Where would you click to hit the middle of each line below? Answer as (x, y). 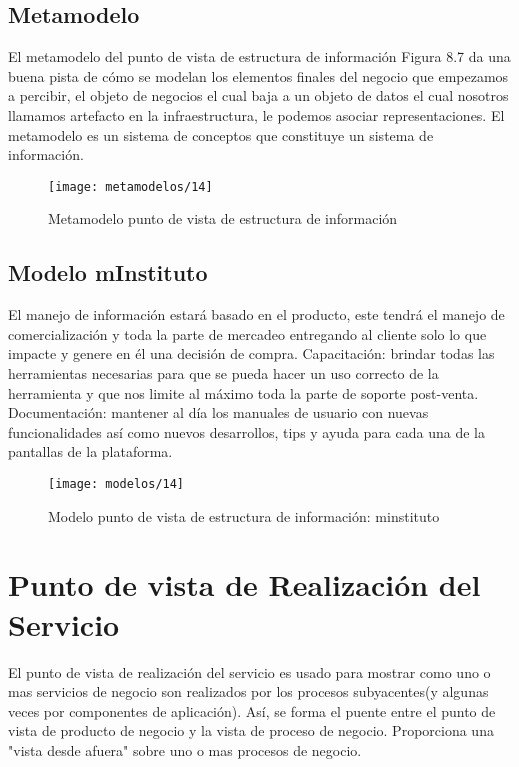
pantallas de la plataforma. (90, 451)
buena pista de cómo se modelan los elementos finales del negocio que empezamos (258, 75)
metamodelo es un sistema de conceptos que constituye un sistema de (221, 134)
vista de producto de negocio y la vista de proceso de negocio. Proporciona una (251, 730)
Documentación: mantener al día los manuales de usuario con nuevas (218, 412)
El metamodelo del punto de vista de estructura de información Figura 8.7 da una (259, 56)
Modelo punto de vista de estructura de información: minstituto (244, 515)
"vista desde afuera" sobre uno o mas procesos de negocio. (185, 749)
